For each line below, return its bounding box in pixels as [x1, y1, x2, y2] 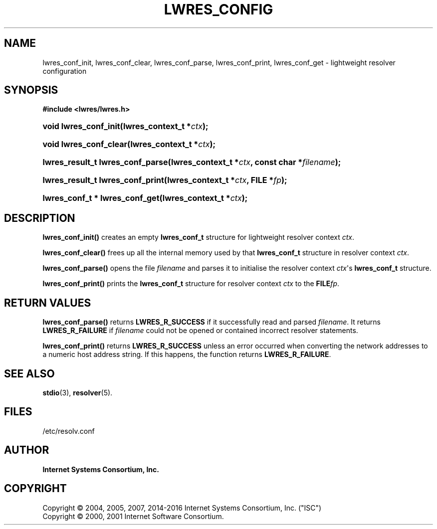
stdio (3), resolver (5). [42, 388, 113, 397]
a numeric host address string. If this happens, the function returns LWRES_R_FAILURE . [42, 350, 331, 359]
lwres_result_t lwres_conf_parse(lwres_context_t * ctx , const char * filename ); [42, 157, 341, 168]
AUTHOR [4, 444, 49, 457]
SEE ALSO [4, 367, 55, 380]
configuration [42, 66, 87, 75]
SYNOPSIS [4, 84, 58, 97]
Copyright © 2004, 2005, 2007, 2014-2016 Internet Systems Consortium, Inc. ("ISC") [42, 503, 322, 512]
